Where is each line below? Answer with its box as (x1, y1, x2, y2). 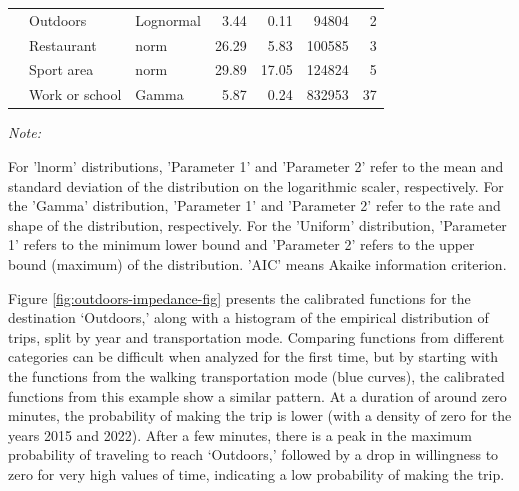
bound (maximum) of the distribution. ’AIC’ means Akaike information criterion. (8, 253, 507, 274)
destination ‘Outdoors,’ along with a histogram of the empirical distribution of (8, 307, 489, 328)
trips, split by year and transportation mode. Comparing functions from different (8, 326, 505, 347)
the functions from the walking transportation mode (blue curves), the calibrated (8, 365, 505, 386)
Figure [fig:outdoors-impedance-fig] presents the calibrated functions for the (8, 287, 471, 308)
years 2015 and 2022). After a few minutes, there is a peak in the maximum (8, 424, 472, 445)
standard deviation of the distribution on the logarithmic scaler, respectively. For (8, 175, 504, 196)
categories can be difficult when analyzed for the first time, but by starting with (8, 346, 498, 367)
